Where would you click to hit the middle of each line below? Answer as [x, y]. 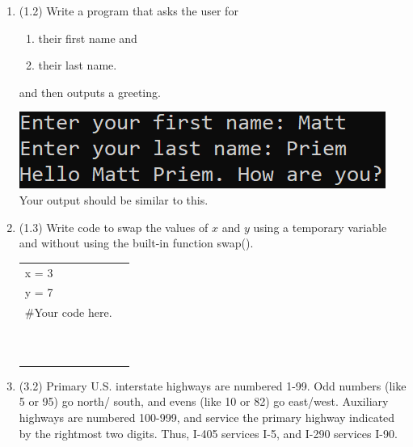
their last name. [78, 65]
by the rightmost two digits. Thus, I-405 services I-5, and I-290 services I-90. [208, 433]
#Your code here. [68, 312]
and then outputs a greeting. [90, 92]
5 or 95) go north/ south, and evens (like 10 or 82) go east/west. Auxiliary [204, 401]
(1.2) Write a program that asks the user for [129, 11]
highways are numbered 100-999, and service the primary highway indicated [207, 417]
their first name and [88, 38]
